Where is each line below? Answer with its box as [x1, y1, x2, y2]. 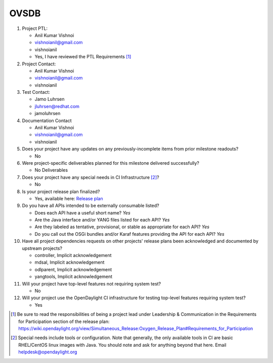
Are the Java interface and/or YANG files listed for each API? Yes [34, 217, 170, 223]
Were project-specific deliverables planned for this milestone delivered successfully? [22, 160, 200, 166]
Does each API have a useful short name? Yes [34, 209, 131, 215]
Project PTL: [22, 25, 48, 31]
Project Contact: [22, 61, 56, 67]
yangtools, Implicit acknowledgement [34, 274, 113, 280]
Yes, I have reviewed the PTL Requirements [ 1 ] [34, 54, 131, 60]
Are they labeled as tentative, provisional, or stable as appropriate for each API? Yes [34, 224, 210, 230]
